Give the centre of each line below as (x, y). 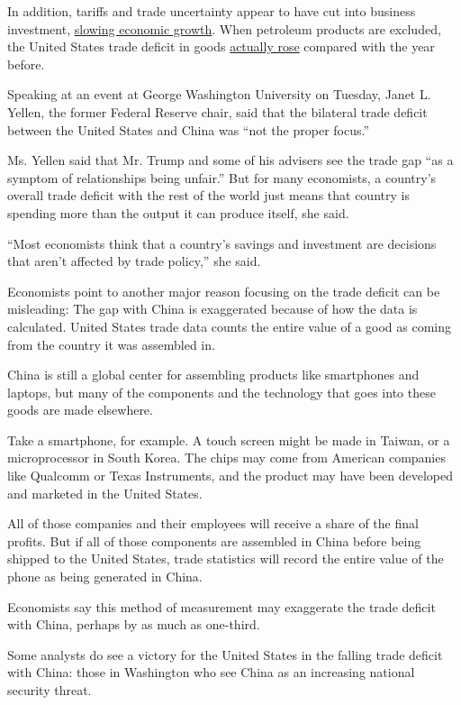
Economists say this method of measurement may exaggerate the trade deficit (221, 606)
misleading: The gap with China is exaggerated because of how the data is (212, 309)
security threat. (50, 690)
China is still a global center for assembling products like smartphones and (213, 375)
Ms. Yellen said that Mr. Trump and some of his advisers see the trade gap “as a (230, 160)
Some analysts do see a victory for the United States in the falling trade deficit (225, 654)
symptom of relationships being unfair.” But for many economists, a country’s (222, 177)
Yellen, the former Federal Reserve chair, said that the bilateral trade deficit (217, 111)
